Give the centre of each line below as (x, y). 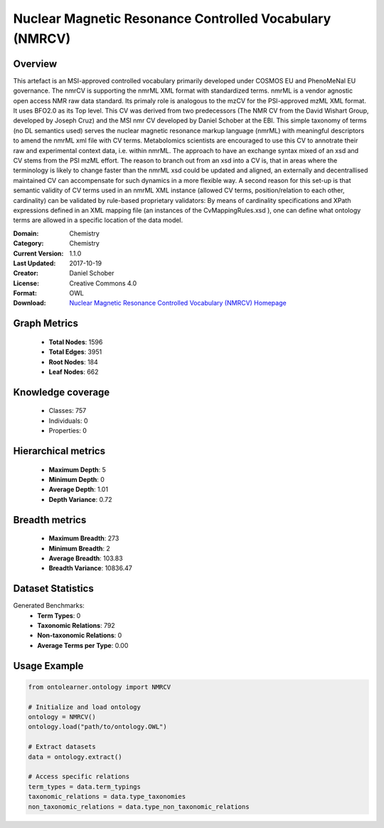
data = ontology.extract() (75, 757)
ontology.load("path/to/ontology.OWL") (97, 727)
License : (26, 283)
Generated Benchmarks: (49, 606)
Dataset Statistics (53, 588)
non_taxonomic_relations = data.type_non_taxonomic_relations (139, 807)
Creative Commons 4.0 (103, 283)
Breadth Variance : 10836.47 (91, 568)
